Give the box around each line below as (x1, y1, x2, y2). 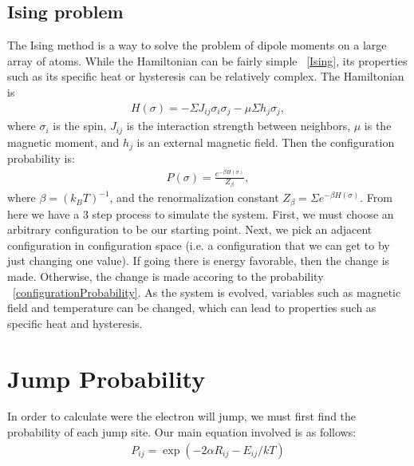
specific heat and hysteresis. (7, 314, 143, 331)
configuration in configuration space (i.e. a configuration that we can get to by (7, 236, 390, 253)
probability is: (7, 149, 75, 166)
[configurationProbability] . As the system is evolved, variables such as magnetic (13, 283, 401, 300)
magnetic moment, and (7, 133, 120, 150)
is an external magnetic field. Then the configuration (136, 133, 395, 150)
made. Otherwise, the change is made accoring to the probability (7, 267, 324, 284)
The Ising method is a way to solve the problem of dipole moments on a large (7, 37, 387, 53)
